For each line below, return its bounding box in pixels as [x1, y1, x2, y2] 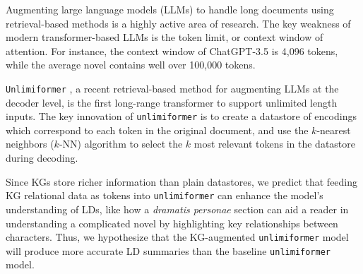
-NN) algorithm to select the [59, 136, 183, 151]
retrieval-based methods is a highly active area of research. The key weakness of [6, 16, 351, 30]
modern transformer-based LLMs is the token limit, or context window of [6, 30, 323, 44]
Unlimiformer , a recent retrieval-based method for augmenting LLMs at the [6, 81, 339, 95]
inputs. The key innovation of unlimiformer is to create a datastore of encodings [6, 109, 357, 124]
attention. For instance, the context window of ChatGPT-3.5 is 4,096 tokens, [6, 43, 338, 58]
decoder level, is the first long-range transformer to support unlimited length [6, 95, 338, 109]
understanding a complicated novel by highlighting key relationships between [6, 215, 338, 230]
